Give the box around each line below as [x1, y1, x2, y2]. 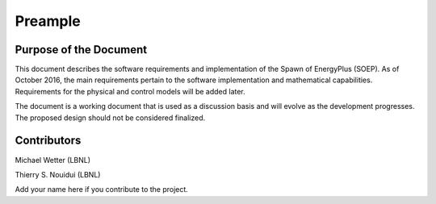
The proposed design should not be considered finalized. [15, 113, 206, 123]
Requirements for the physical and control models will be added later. [15, 86, 245, 96]
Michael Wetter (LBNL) [15, 155, 91, 164]
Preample [15, 12, 81, 30]
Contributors [15, 134, 82, 148]
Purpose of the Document [15, 43, 148, 56]
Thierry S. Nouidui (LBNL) [15, 169, 101, 179]
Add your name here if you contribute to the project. [15, 185, 189, 194]
